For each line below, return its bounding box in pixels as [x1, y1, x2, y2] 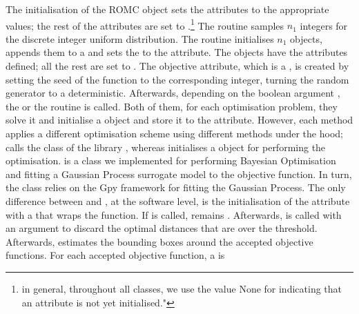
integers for [300, 18, 348, 32]
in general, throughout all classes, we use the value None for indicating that [21, 281, 342, 295]
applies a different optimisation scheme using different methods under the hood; [6, 126, 343, 140]
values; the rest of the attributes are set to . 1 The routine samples [6, 16, 284, 32]
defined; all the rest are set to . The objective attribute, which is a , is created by [6, 59, 349, 73]
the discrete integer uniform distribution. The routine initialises [6, 31, 274, 46]
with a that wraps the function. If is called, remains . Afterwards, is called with [6, 207, 342, 222]
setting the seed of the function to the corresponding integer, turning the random [6, 72, 349, 86]
